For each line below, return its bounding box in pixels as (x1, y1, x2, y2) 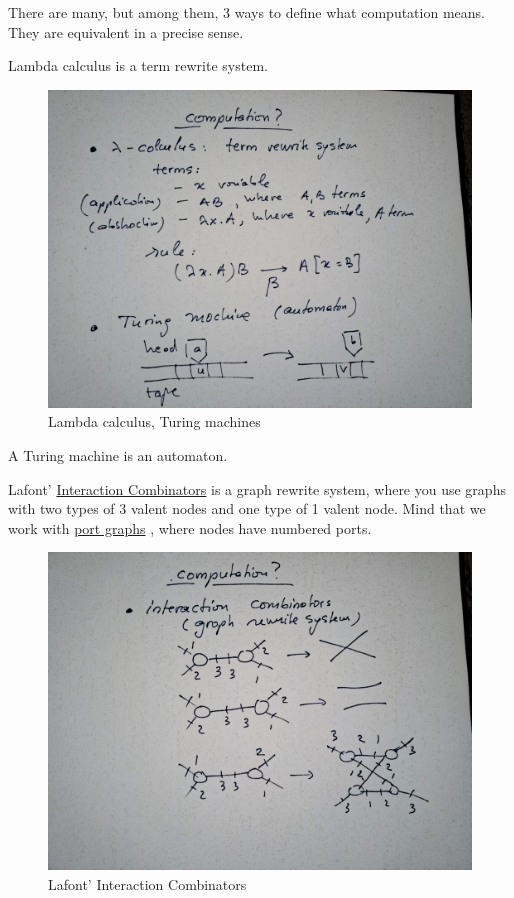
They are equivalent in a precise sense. (8, 21, 244, 42)
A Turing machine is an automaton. (8, 444, 228, 465)
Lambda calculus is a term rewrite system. (8, 55, 268, 76)
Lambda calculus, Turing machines (48, 411, 261, 432)
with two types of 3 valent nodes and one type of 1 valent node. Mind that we (8, 498, 486, 519)
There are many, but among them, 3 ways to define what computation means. (8, 2, 485, 22)
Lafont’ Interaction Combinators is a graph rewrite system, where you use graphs (8, 478, 506, 499)
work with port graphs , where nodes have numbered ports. (8, 517, 372, 538)
